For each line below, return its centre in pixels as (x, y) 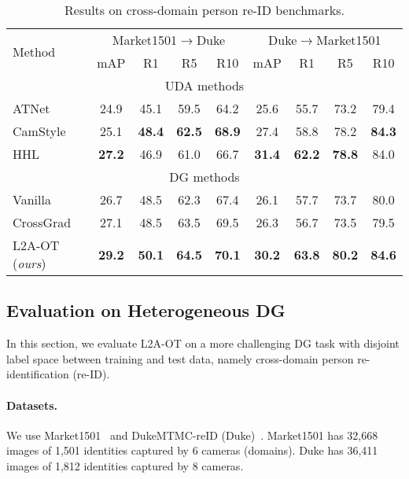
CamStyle (39, 131)
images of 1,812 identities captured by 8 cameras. (125, 465)
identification (38, 374)
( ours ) (29, 263)
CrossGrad (42, 222)
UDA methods (204, 85)
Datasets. (32, 405)
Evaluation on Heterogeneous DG (146, 310)
